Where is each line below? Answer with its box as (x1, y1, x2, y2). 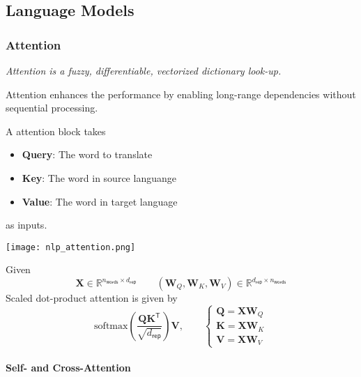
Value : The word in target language (22, 194, 178, 208)
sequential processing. (6, 100, 98, 115)
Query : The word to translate (22, 147, 153, 162)
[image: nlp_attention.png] (6, 242, 136, 252)
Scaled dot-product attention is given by (6, 291, 178, 305)
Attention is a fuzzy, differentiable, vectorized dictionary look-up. (6, 63, 282, 77)
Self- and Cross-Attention (6, 360, 131, 375)
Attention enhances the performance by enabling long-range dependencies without (6, 86, 356, 101)
